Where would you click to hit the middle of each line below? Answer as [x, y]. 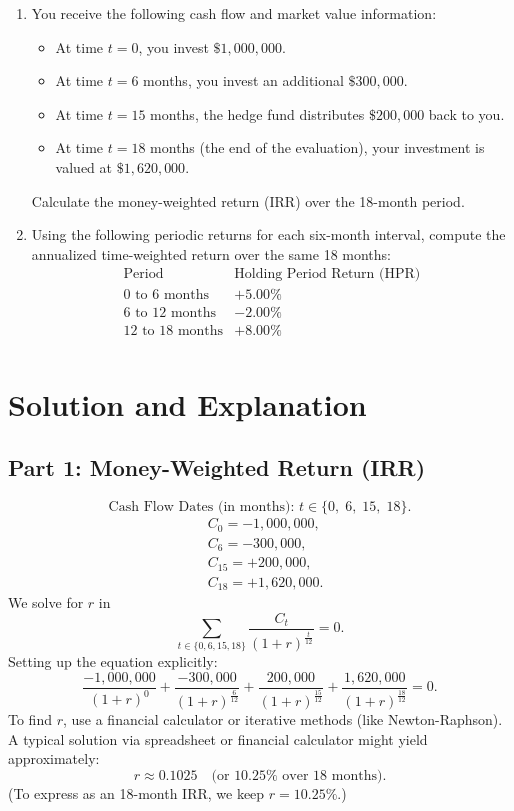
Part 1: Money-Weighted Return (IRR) [217, 467]
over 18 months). [334, 776]
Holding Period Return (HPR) [327, 274]
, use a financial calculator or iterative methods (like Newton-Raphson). [282, 719]
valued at [83, 166]
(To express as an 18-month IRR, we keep [136, 793]
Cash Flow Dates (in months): [201, 507]
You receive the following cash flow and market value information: [234, 13]
